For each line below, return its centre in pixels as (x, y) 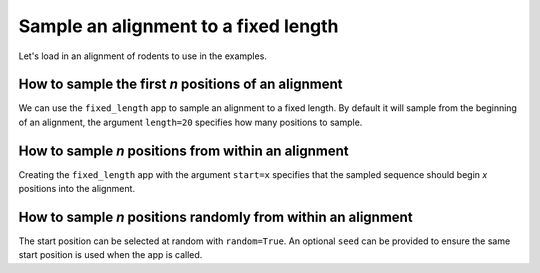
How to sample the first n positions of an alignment (180, 84)
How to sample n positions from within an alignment (183, 150)
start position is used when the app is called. (110, 255)
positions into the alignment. (76, 189)
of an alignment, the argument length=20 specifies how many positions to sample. (190, 122)
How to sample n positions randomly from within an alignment (216, 216)
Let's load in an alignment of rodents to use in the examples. (142, 56)
